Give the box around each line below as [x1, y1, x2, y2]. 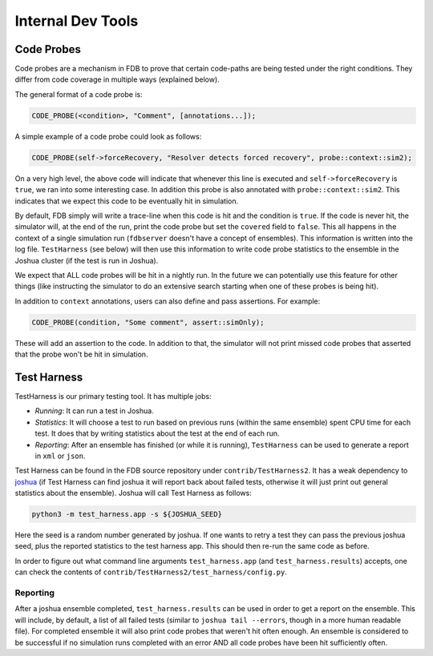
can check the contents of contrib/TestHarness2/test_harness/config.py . [14, 567, 288, 577]
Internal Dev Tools [14, 12, 139, 30]
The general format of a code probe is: [14, 89, 144, 99]
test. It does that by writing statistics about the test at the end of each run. [34, 429, 280, 438]
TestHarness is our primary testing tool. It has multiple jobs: [14, 391, 212, 400]
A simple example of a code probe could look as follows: [14, 131, 202, 141]
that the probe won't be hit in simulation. [14, 349, 148, 360]
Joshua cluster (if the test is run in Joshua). [14, 256, 159, 265]
